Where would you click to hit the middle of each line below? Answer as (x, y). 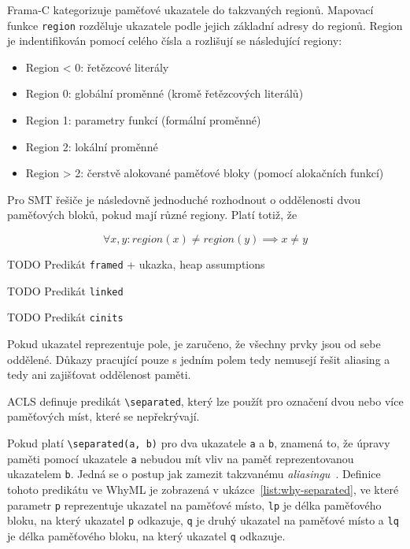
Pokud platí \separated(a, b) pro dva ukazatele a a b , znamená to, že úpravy (199, 443)
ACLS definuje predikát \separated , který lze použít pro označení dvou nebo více (205, 401)
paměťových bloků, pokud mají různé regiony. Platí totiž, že (152, 215)
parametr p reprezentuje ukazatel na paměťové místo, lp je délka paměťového (194, 504)
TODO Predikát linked (65, 290)
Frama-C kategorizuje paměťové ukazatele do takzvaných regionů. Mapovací (190, 9)
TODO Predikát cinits (65, 317)
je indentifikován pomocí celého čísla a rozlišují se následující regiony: (175, 41)
